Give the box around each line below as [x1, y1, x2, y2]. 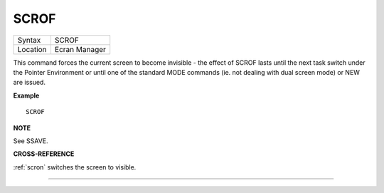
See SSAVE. [13, 136, 49, 145]
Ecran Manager [54, 44, 107, 54]
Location [17, 44, 47, 54]
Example [13, 91, 40, 100]
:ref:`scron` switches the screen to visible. [13, 162, 137, 171]
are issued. [13, 78, 46, 87]
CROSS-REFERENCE [13, 150, 75, 158]
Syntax [17, 35, 41, 45]
